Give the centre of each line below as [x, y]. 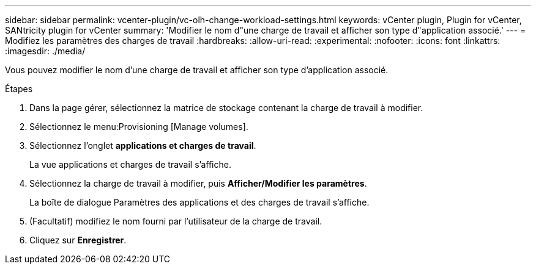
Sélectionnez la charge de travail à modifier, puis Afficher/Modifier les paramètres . [198, 183]
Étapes [19, 89]
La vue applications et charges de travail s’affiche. [130, 164]
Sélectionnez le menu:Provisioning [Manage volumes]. [139, 127]
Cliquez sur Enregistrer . [78, 240]
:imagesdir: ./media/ [45, 51]
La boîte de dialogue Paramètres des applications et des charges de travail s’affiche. [199, 202]
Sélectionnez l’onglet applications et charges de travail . [143, 145]
